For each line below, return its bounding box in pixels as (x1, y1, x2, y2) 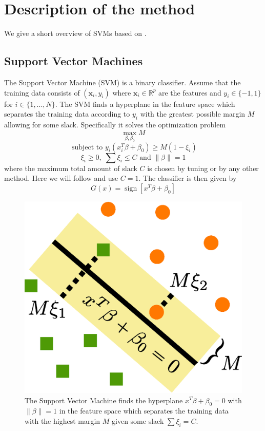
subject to (71, 143, 103, 151)
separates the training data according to (4, 108, 130, 119)
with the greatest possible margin (140, 108, 246, 119)
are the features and (158, 87, 221, 98)
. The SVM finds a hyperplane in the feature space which (55, 98, 235, 109)
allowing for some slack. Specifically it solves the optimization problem (4, 119, 226, 129)
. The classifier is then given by (138, 173, 237, 183)
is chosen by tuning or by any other (147, 162, 259, 173)
